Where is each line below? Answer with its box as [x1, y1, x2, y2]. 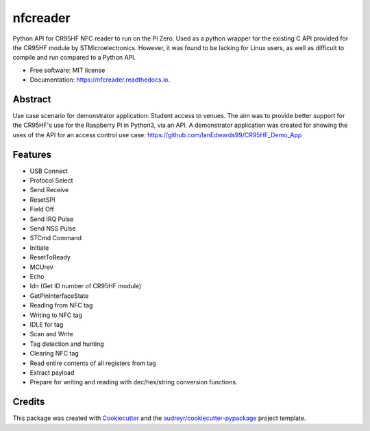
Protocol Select [29, 176, 73, 185]
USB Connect [29, 167, 69, 175]
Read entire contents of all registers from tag [29, 359, 157, 367]
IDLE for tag [29, 320, 64, 329]
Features [12, 148, 51, 161]
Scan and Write [29, 330, 73, 338]
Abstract [12, 93, 51, 105]
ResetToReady [29, 253, 71, 261]
